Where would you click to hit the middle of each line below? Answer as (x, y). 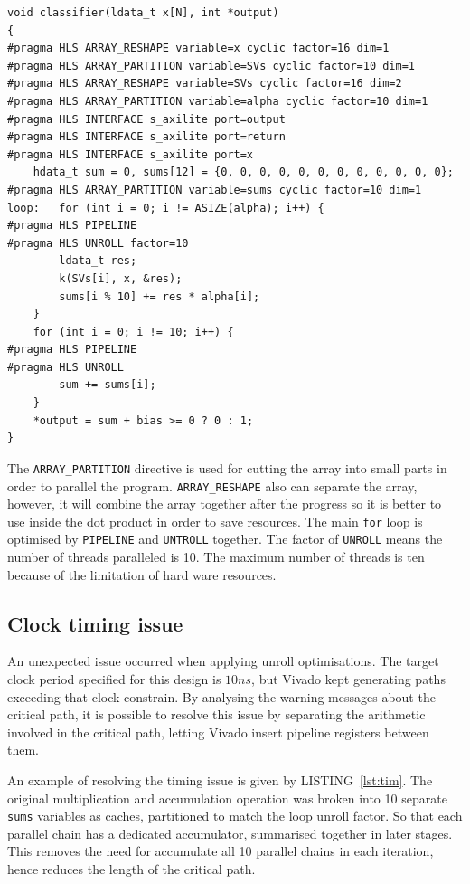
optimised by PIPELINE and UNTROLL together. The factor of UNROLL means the (225, 539)
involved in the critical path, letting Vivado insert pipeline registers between (218, 732)
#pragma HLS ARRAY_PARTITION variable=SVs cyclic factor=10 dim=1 (211, 66)
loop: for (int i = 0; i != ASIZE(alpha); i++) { (166, 208)
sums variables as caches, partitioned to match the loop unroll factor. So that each (235, 816)
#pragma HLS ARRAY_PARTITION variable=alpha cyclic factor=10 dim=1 (218, 101)
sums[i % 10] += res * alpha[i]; (160, 296)
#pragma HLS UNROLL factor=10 (98, 243)
